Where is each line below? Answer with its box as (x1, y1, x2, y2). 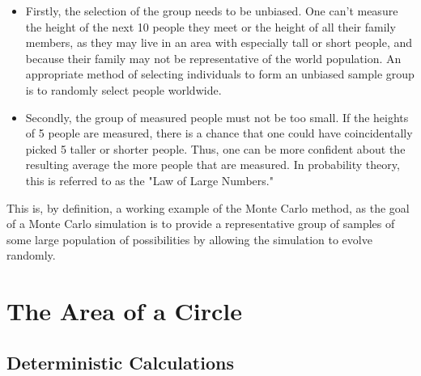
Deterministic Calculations (6, 349, 234, 374)
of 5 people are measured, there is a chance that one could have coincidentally (25, 125, 413, 142)
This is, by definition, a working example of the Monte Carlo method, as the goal (6, 199, 410, 216)
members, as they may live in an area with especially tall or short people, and (25, 34, 413, 51)
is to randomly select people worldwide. (25, 81, 222, 98)
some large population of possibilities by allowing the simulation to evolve (6, 230, 372, 247)
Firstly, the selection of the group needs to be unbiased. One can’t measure (25, 2, 398, 19)
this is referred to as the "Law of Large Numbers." (25, 171, 274, 188)
